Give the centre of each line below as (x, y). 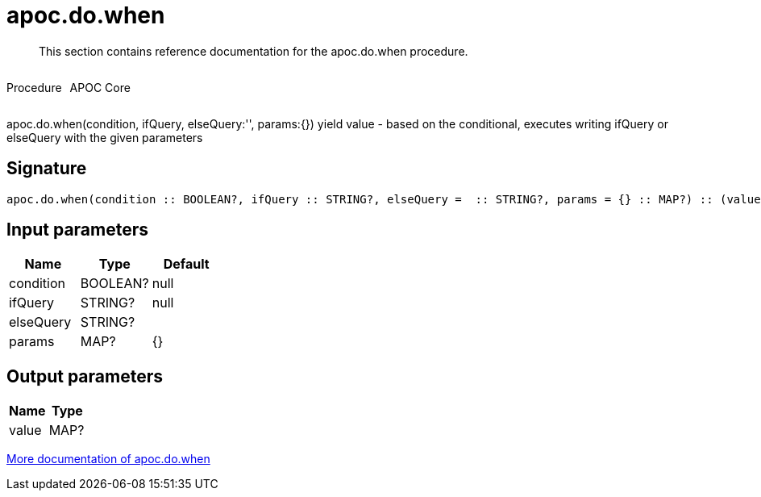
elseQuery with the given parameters (105, 137)
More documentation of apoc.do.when (108, 459)
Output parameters (85, 376)
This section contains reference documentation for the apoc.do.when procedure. (254, 51)
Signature (47, 169)
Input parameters (78, 230)
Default (186, 264)
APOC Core (100, 87)
